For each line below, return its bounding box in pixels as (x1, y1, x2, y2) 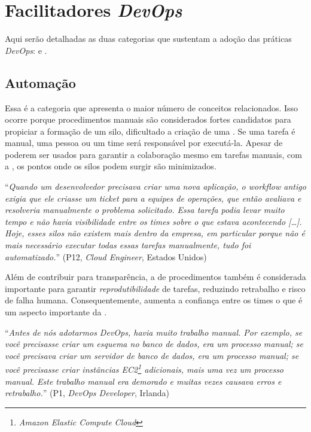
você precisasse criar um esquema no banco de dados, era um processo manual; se (5, 337, 304, 350)
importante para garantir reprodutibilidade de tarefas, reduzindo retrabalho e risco (5, 282, 306, 294)
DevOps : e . (5, 44, 47, 56)
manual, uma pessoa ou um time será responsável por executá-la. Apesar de (5, 136, 283, 149)
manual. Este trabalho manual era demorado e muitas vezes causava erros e (5, 375, 282, 387)
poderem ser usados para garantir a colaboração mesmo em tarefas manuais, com (5, 148, 302, 160)
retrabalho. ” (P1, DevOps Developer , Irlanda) (5, 387, 170, 399)
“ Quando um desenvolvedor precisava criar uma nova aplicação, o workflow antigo (5, 180, 306, 193)
